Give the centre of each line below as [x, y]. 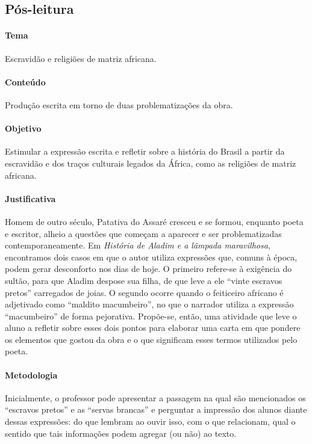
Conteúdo [25, 82]
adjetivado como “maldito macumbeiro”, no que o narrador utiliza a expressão [149, 304]
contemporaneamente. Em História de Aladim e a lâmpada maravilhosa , [138, 245]
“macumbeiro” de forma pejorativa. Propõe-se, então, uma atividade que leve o [151, 316]
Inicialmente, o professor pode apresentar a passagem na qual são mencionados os [155, 397]
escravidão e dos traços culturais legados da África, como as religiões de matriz [151, 163]
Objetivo [23, 128]
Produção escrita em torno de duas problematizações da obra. [119, 104]
